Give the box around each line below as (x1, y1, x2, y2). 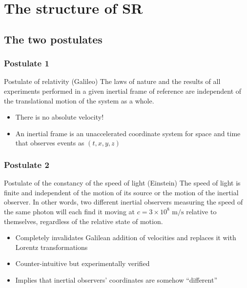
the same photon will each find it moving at (4, 206, 135, 216)
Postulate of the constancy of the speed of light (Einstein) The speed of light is (4, 178, 241, 188)
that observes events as (15, 138, 84, 148)
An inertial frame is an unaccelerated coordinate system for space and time (15, 128, 241, 138)
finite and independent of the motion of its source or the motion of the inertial (4, 187, 239, 197)
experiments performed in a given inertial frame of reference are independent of (4, 85, 242, 96)
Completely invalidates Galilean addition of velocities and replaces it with (15, 232, 236, 243)
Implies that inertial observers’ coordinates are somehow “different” (15, 274, 217, 285)
